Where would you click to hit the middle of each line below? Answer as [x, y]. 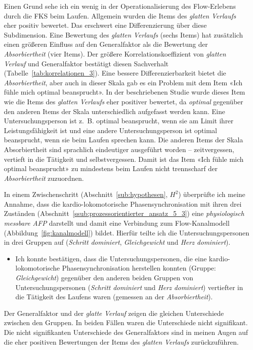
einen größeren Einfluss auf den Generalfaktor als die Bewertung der [106, 44]
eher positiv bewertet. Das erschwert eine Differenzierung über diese [105, 25]
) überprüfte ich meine [212, 194]
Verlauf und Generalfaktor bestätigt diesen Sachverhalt [86, 63]
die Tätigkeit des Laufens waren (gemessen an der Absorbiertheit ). [114, 297]
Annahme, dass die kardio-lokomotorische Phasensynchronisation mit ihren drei [123, 204]
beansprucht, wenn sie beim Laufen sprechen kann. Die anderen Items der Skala [124, 140]
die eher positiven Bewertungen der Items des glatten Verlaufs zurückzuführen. [121, 341]
